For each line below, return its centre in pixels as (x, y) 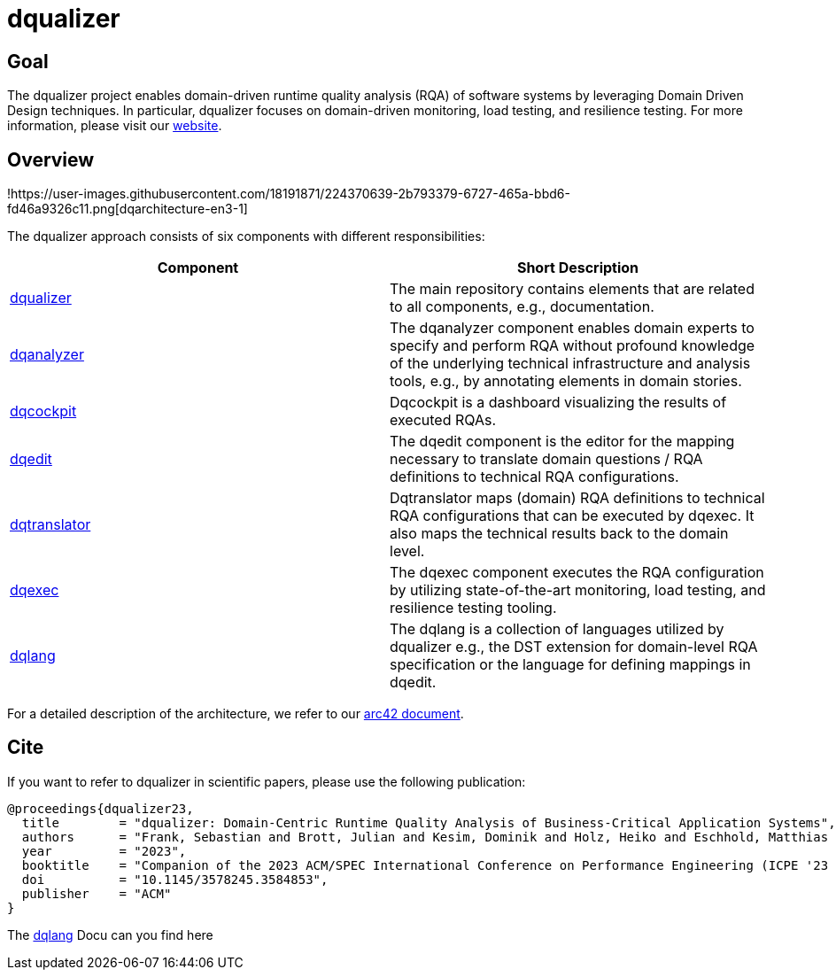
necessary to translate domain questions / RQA (546, 459)
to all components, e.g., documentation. (522, 307)
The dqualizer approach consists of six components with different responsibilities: (246, 236)
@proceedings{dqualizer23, (101, 808)
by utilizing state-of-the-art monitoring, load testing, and (578, 590)
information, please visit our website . (115, 126)
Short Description (578, 268)
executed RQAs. (443, 420)
